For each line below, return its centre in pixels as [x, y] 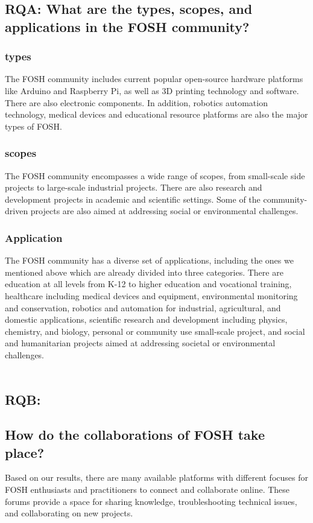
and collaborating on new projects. [69, 513]
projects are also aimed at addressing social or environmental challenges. [164, 211]
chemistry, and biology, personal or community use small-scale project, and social [155, 331]
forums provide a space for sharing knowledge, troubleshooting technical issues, [151, 501]
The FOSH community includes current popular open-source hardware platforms [154, 79]
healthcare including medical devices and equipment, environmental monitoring [151, 295]
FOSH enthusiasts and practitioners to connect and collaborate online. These [147, 490]
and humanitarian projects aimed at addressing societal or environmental [140, 343]
